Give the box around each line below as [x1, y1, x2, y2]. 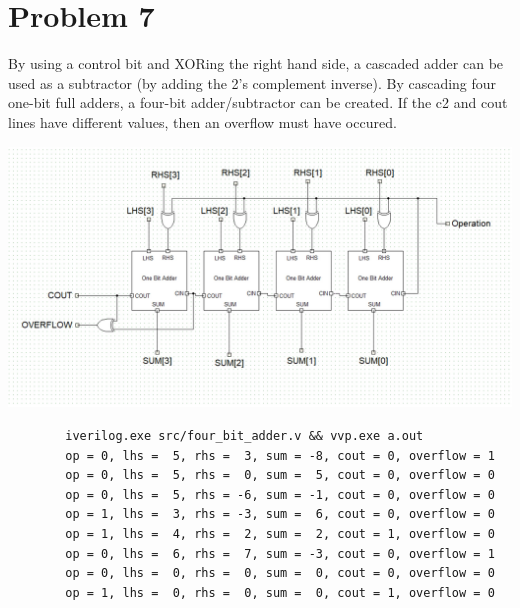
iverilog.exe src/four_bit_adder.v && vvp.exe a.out [65, 428, 424, 443]
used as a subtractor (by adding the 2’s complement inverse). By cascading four [8, 72, 497, 93]
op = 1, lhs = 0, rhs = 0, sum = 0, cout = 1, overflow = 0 [65, 585, 495, 600]
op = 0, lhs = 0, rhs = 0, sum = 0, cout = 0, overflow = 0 [65, 566, 495, 581]
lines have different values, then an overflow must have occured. [8, 111, 397, 132]
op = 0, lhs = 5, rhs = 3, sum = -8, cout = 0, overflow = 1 [65, 448, 495, 463]
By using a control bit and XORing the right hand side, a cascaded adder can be [8, 53, 504, 74]
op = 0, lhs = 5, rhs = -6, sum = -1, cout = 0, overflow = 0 [65, 487, 495, 502]
